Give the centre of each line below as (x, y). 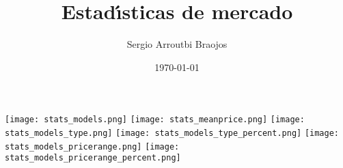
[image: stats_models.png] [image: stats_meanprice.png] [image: (155, 120)
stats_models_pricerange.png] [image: (92, 146)
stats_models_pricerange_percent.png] (93, 158)
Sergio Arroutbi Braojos (177, 44)
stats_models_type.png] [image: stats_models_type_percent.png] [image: (172, 133)
